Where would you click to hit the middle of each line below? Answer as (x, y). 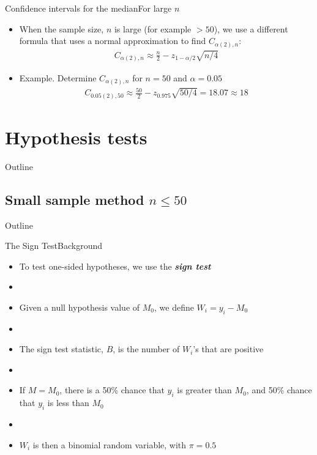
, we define (174, 307)
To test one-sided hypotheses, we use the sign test (115, 266)
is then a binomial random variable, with (110, 444)
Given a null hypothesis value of (80, 307)
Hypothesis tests (76, 137)
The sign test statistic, (61, 349)
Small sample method (75, 199)
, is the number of (146, 349)
